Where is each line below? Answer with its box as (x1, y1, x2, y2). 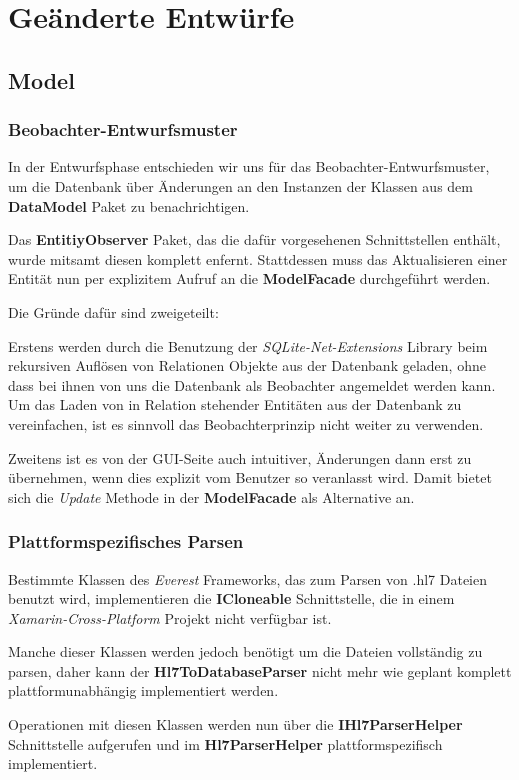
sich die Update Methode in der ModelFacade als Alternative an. (8, 486, 415, 507)
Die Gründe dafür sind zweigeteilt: (8, 301, 219, 322)
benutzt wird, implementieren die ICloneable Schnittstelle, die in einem (8, 588, 455, 609)
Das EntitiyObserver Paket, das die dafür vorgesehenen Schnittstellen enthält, (8, 229, 501, 250)
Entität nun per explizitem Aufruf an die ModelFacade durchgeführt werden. (8, 268, 491, 289)
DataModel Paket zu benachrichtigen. (8, 195, 250, 216)
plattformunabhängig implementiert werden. (8, 680, 279, 701)
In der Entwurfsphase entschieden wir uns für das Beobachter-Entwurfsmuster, (8, 156, 490, 177)
